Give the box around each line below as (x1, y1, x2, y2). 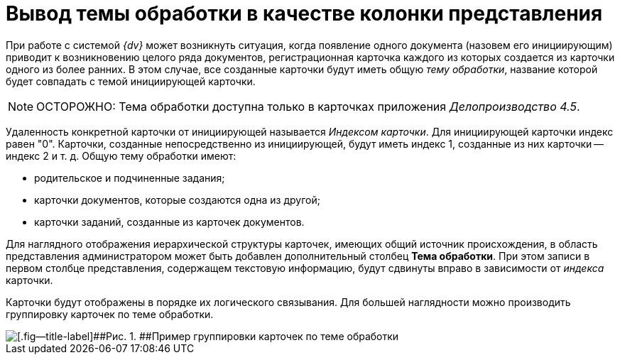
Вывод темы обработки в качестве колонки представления (6, 1, 603, 26)
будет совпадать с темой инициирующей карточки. (6, 75, 256, 87)
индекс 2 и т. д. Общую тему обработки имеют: (6, 149, 236, 162)
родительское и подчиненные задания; (34, 171, 225, 184)
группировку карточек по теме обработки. (6, 307, 214, 320)
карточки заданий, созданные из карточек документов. (34, 215, 305, 228)
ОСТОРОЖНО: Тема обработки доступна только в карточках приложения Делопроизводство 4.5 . (36, 99, 580, 114)
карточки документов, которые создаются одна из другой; (34, 193, 320, 206)
